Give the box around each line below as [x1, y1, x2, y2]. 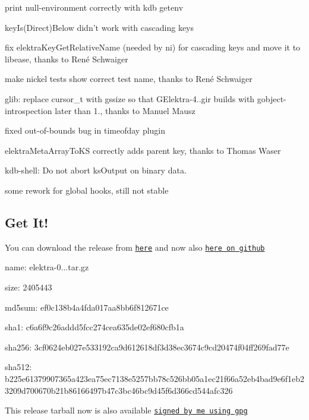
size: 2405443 [5, 280, 52, 293]
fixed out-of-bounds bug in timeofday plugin [5, 124, 166, 137]
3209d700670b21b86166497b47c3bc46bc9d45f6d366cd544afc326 [5, 384, 233, 396]
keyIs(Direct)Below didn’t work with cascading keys [5, 21, 194, 33]
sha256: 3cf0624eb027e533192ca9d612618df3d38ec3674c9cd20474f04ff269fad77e [5, 340, 289, 353]
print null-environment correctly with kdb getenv [5, 1, 184, 13]
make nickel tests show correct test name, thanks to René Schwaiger [5, 72, 253, 85]
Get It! [5, 213, 49, 231]
